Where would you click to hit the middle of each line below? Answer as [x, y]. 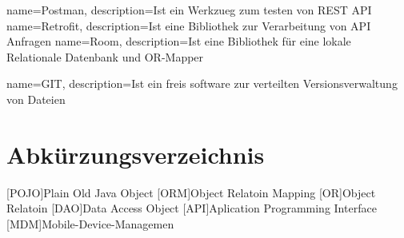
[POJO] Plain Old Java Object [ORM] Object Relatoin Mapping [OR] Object [191, 192]
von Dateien [36, 99]
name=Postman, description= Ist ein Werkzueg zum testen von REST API [189, 10]
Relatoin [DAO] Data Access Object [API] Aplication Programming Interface [192, 208]
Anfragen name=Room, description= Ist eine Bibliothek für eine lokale [179, 41]
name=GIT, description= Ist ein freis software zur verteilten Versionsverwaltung [202, 83]
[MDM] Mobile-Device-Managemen [90, 223]
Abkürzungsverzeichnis [136, 154]
